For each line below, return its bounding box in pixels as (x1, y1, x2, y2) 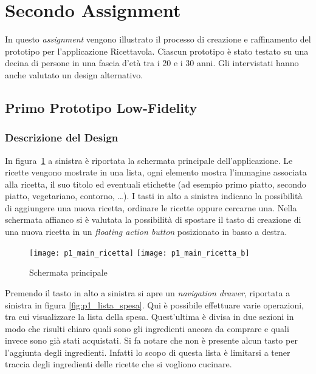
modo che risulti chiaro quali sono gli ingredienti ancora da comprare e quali (5, 322, 289, 335)
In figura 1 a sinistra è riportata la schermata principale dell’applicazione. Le (5, 154, 293, 166)
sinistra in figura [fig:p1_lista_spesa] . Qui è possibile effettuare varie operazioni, (5, 298, 304, 311)
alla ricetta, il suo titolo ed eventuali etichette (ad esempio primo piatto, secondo (5, 177, 306, 190)
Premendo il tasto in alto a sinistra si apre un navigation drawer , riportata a (5, 286, 290, 299)
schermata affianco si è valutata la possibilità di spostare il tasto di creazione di (5, 213, 301, 226)
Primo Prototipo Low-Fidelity (5, 98, 197, 117)
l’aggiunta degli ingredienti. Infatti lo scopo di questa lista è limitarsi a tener (5, 345, 290, 358)
